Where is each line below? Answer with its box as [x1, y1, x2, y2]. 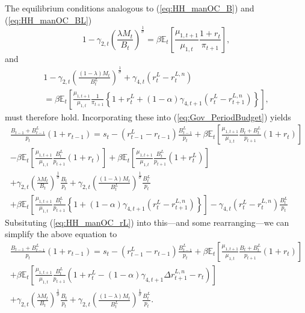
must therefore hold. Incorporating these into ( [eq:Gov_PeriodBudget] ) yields [5, 110, 291, 123]
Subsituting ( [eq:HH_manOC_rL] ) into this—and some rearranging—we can [5, 215, 289, 228]
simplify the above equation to [5, 228, 117, 240]
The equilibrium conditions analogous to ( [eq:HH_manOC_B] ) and [5, 2, 254, 14]
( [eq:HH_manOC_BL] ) [5, 13, 92, 26]
